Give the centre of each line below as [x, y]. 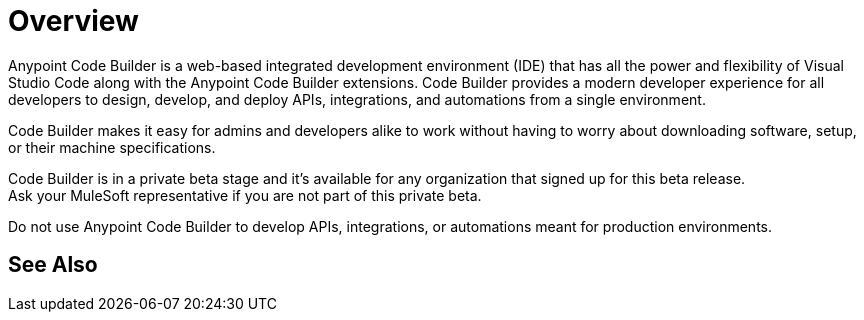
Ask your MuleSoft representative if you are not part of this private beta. [245, 195]
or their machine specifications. [112, 147]
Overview [73, 21]
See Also [53, 265]
